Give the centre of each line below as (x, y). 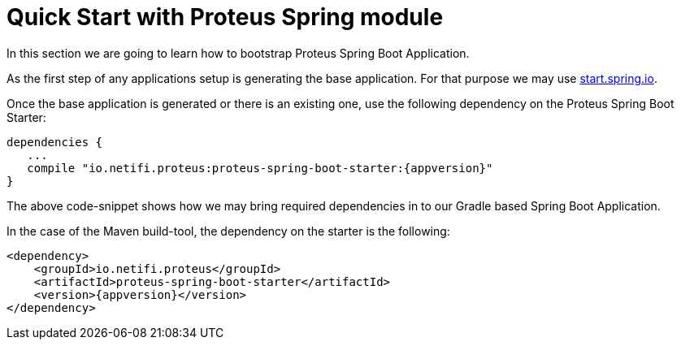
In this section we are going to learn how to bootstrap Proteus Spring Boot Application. (238, 53)
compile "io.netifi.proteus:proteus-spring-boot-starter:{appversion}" (260, 168)
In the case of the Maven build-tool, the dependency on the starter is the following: (228, 231)
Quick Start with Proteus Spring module (225, 17)
